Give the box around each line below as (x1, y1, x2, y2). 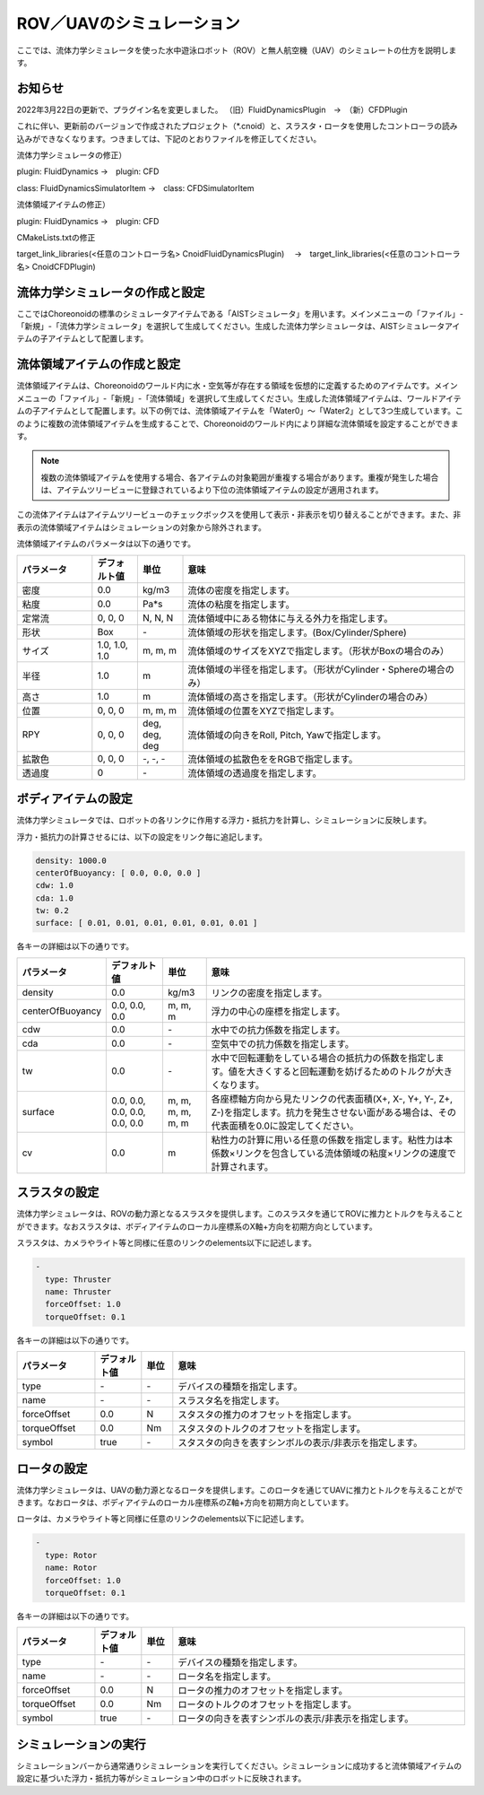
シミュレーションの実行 (16, 1737, 147, 1752)
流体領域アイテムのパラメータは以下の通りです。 (16, 538, 196, 549)
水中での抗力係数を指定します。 (211, 1024, 345, 1036)
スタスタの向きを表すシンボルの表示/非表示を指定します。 (177, 1436, 423, 1449)
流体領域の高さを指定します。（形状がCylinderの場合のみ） (187, 691, 434, 703)
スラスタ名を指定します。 (177, 1395, 285, 1407)
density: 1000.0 (35, 855, 108, 866)
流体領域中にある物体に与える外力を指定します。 (187, 612, 393, 624)
